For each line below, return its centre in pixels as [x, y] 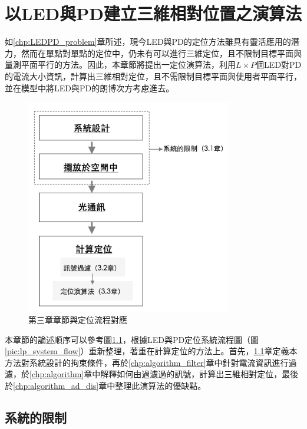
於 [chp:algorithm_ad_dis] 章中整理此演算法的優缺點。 [105, 386]
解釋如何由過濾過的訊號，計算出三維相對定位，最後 [199, 374]
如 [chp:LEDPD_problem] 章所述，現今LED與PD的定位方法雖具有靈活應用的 [148, 42]
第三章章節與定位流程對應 [78, 320]
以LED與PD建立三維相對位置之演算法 [153, 13]
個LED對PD [279, 65]
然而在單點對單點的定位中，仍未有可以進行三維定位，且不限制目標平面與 [161, 53]
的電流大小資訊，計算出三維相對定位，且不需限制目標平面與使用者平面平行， [153, 76]
